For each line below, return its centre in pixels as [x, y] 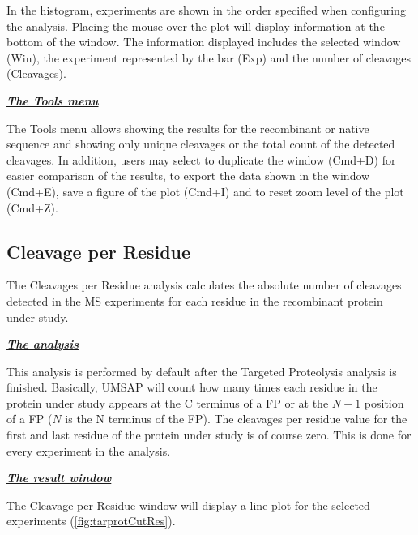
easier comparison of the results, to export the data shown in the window [188, 175]
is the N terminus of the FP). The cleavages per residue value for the [236, 419]
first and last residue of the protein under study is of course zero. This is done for [209, 435]
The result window [59, 478]
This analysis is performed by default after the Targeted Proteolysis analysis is [202, 371]
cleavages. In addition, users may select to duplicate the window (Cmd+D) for [201, 159]
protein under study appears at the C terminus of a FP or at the [168, 402]
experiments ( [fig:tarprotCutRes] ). [91, 521]
